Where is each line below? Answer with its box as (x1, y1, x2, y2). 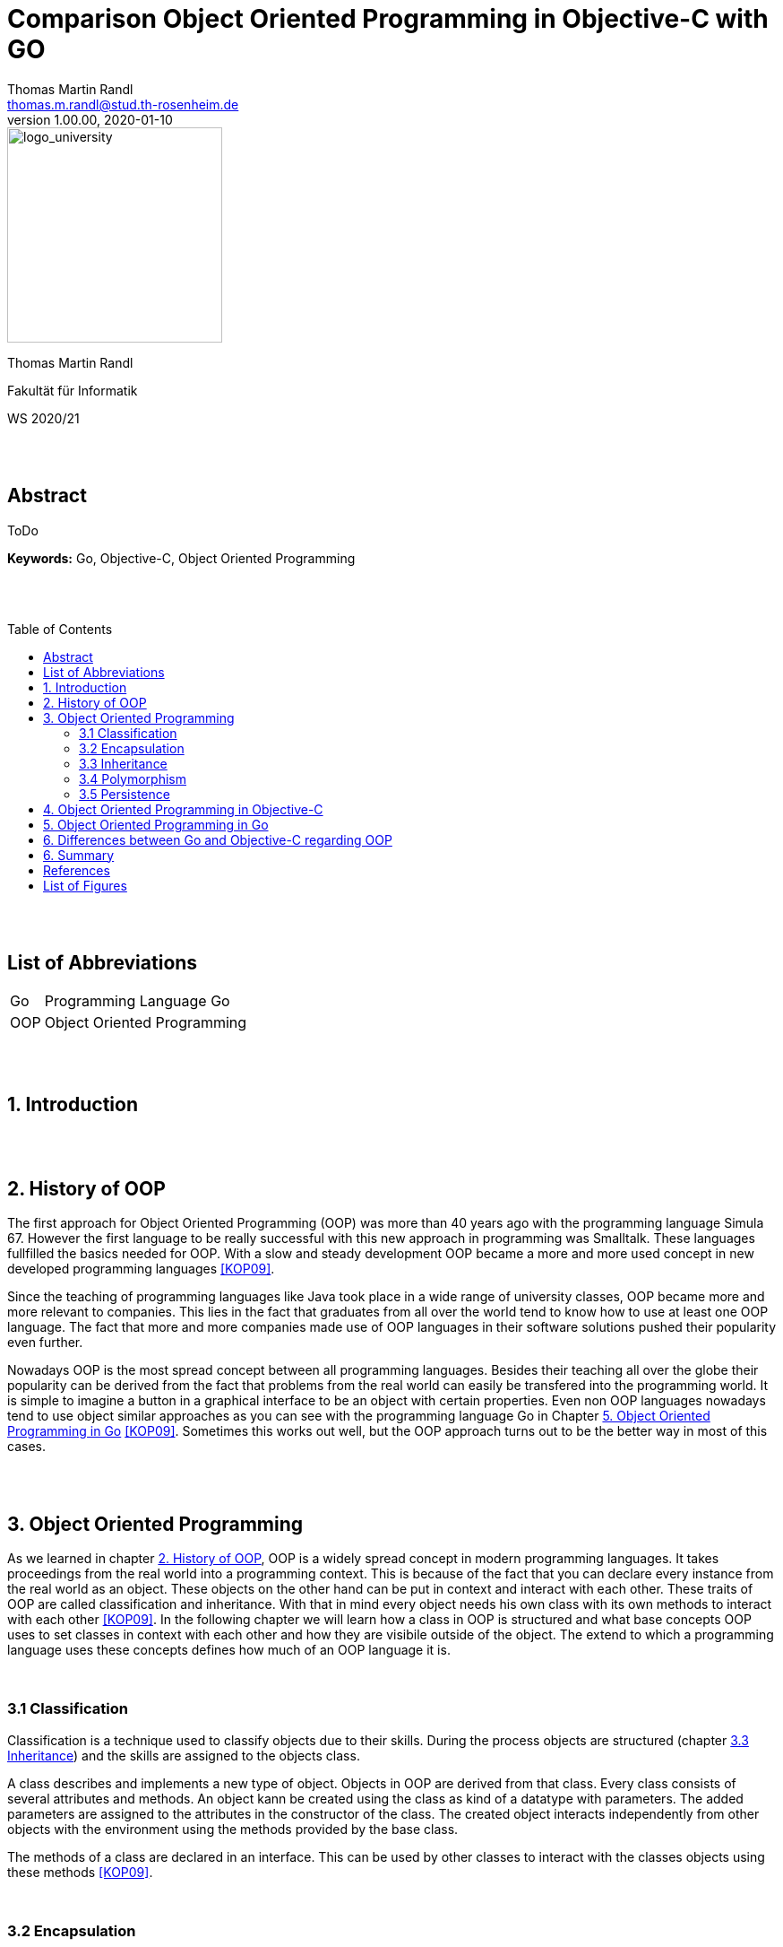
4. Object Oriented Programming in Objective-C (43, 801, 323, 817)
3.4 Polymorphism (79, 770, 186, 787)
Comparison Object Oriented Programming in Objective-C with (7, 4, 769, 34)
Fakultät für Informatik (7, 382, 138, 398)
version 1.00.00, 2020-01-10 (7, 111, 173, 127)
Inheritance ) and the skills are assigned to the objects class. (7, 1747, 360, 1763)
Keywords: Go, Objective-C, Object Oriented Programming (7, 550, 356, 566)
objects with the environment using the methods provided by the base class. (7, 1821, 459, 1837)
